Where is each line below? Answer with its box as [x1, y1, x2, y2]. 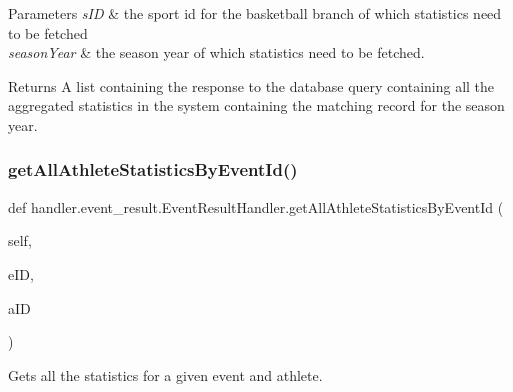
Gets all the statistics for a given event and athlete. [8, 364, 323, 385]
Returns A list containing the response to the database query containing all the [8, 75, 495, 96]
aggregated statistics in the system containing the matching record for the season [8, 95, 505, 116]
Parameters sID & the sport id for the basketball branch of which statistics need [8, 3, 502, 23]
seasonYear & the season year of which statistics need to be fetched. [8, 42, 425, 63]
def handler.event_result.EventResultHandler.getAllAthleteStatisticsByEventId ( [8, 196, 504, 217]
